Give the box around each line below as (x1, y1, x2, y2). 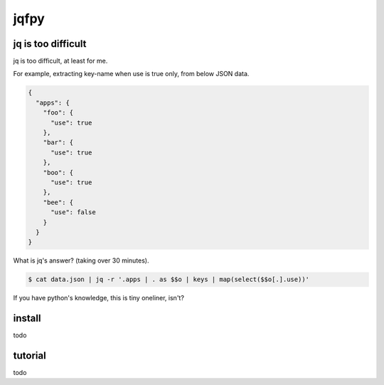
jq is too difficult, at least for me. (13, 57, 108, 65)
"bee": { (43, 198, 74, 206)
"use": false (50, 209, 96, 216)
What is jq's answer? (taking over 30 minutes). (13, 256, 149, 265)
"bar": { (43, 139, 74, 147)
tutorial (13, 349, 46, 362)
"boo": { (43, 168, 74, 176)
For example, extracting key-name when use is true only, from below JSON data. (13, 70, 250, 78)
